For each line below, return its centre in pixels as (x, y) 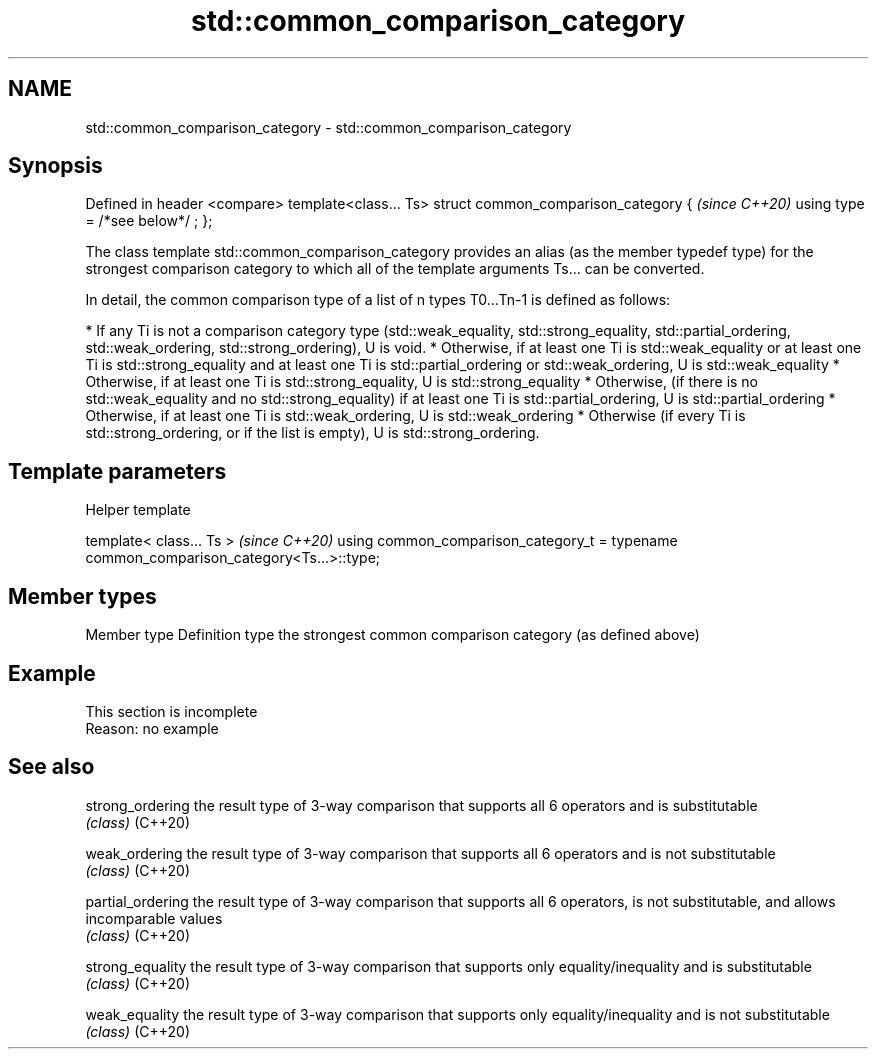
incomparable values (154, 918)
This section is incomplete (171, 711)
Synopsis (55, 166)
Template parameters (117, 471)
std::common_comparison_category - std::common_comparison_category (328, 127)
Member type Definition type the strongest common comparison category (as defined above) (392, 635)
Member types (82, 596)
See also (51, 767)
